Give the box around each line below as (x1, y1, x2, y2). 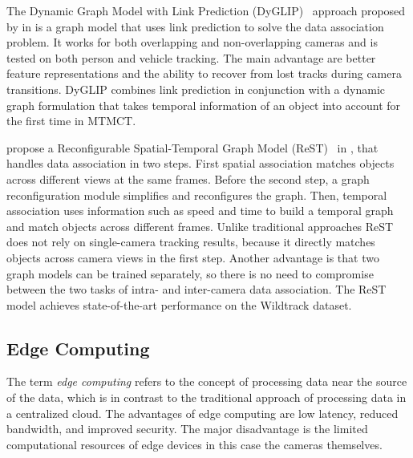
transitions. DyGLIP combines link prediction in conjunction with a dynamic (6, 80, 385, 97)
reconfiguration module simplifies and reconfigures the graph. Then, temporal (6, 186, 387, 203)
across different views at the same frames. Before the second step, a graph (6, 170, 370, 187)
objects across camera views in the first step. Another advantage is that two (6, 249, 379, 265)
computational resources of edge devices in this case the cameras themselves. (6, 436, 383, 452)
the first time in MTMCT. (6, 112, 136, 129)
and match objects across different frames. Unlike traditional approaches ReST (6, 217, 394, 234)
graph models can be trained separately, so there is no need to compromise (6, 265, 374, 282)
